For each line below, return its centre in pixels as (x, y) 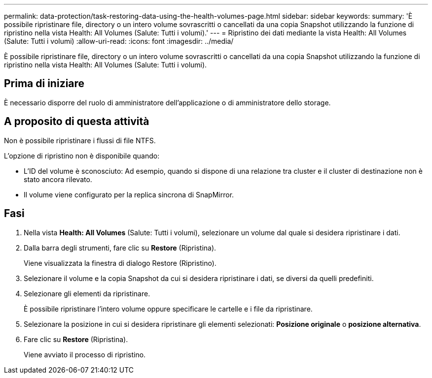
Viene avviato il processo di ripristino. (85, 354)
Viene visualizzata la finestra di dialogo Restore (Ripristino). (120, 263)
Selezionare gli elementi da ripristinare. (87, 293)
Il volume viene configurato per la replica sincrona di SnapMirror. (129, 194)
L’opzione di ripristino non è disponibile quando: (82, 156)
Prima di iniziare (44, 84)
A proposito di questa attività (77, 122)
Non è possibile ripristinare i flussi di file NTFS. (80, 140)
